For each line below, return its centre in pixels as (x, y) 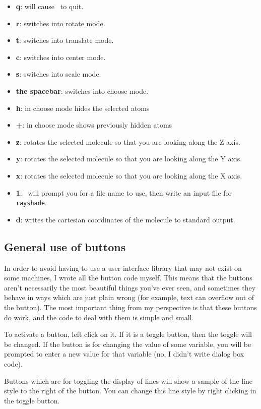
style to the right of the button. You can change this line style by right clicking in (130, 391)
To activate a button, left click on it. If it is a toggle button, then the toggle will (128, 334)
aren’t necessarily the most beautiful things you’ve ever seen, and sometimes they (130, 287)
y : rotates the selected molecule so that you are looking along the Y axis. (129, 159)
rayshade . (31, 202)
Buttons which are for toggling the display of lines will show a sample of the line (128, 381)
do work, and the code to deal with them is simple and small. (99, 317)
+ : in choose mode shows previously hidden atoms (94, 125)
